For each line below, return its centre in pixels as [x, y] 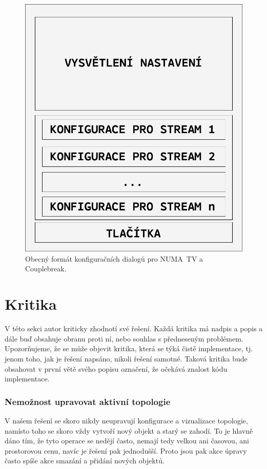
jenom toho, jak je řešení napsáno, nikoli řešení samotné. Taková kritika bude [126, 358]
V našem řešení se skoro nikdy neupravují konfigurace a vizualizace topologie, [126, 420]
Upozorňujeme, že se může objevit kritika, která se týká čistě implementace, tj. [129, 348]
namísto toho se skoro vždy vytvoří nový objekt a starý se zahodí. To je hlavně [129, 430]
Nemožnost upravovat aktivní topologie [88, 401]
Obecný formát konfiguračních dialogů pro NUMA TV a [114, 258]
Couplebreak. [46, 269]
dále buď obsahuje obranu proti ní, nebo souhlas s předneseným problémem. [124, 338]
